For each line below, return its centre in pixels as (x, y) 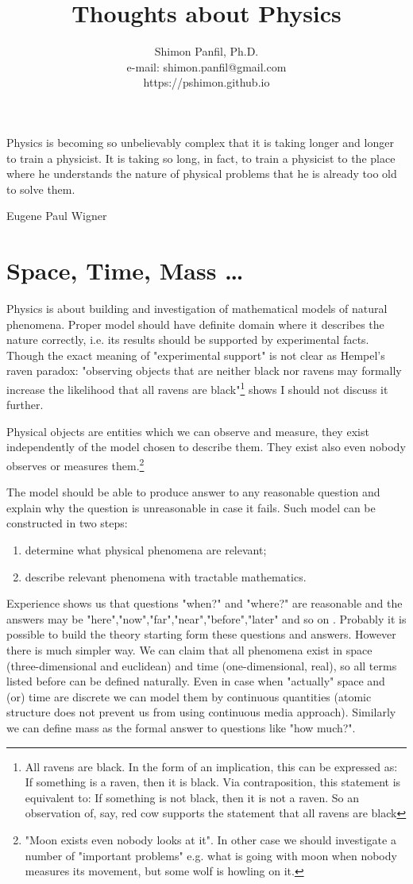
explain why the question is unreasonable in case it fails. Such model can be (191, 507)
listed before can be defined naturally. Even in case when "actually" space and (196, 681)
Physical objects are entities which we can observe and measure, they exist (188, 431)
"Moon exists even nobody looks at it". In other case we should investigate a (210, 839)
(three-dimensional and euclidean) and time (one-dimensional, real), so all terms (202, 665)
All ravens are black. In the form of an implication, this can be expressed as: (211, 766)
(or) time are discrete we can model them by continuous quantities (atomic (189, 696)
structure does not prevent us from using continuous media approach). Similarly (201, 712)
